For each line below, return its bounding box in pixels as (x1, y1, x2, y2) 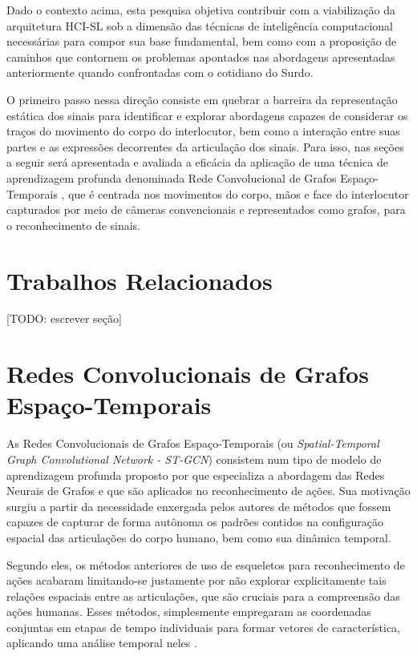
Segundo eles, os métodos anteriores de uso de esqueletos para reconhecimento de (6, 556, 405, 573)
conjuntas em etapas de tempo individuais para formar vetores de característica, (6, 618, 400, 635)
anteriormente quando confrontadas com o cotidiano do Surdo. (6, 64, 314, 81)
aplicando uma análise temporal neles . (6, 634, 197, 651)
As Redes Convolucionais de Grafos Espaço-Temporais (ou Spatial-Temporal (6, 435, 379, 452)
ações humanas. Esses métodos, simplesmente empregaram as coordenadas (6, 603, 371, 620)
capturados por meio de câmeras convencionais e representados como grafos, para (6, 201, 406, 218)
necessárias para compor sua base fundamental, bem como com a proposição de (6, 33, 397, 50)
